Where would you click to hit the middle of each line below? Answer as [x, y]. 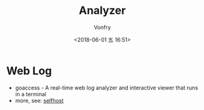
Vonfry [102, 27]
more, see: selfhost [39, 100]
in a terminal [31, 94]
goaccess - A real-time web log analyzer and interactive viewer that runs [107, 88]
